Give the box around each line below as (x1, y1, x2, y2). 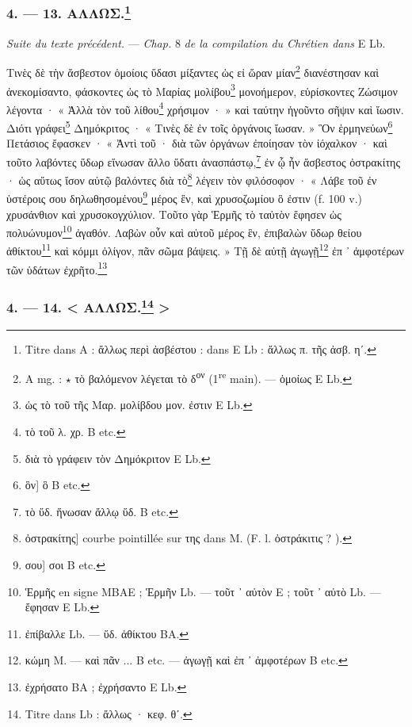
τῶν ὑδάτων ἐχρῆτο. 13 (6, 258, 108, 277)
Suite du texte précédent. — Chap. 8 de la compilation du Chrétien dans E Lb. (6, 34, 386, 51)
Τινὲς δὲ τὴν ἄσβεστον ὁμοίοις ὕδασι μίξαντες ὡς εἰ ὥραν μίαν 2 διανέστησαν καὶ (6, 62, 379, 80)
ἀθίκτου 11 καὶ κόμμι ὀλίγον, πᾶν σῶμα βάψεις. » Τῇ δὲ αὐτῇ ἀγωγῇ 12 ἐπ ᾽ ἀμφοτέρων (6, 240, 404, 259)
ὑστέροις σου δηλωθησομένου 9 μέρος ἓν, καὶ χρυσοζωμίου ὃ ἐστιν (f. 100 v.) (6, 188, 362, 207)
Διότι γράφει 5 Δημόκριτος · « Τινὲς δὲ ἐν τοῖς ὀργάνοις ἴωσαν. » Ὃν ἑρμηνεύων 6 (6, 117, 393, 136)
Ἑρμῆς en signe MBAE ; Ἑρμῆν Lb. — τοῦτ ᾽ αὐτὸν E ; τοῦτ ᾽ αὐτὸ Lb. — (25, 583, 381, 599)
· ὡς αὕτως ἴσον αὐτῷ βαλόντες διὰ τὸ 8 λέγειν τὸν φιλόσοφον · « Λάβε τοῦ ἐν (6, 170, 377, 188)
